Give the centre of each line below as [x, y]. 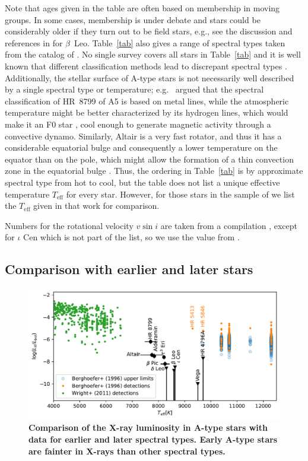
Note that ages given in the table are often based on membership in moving [142, 8]
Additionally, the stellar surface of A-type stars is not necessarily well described [150, 77]
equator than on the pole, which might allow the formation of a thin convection [149, 159]
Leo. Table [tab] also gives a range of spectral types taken [180, 42]
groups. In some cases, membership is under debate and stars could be [133, 19]
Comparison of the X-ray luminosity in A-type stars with [148, 427]
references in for [34, 42]
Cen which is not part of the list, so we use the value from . [131, 237]
